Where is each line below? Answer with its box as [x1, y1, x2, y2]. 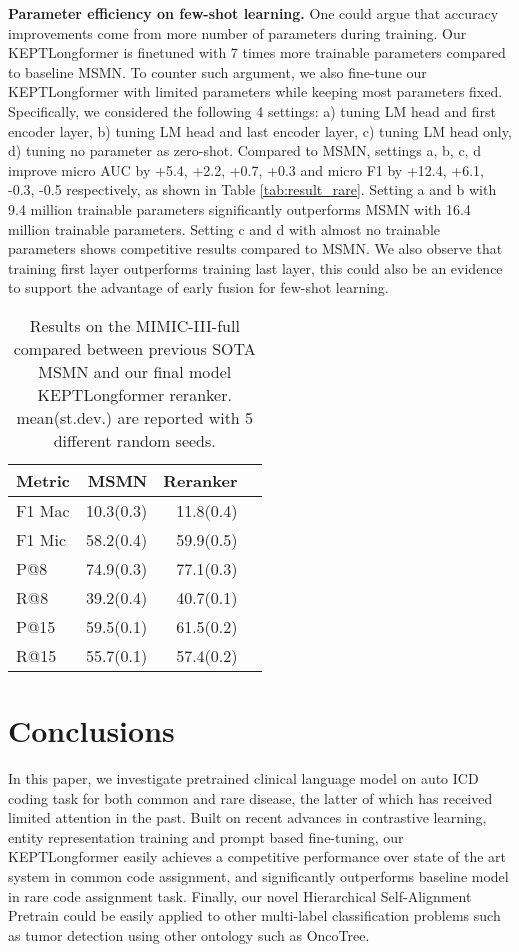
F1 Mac [16, 498, 70, 522]
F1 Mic [16, 527, 67, 551]
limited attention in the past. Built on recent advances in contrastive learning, [8, 807, 487, 828]
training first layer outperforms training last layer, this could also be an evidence [8, 257, 503, 278]
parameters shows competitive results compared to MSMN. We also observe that [8, 238, 503, 259]
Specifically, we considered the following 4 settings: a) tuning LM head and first [8, 100, 496, 121]
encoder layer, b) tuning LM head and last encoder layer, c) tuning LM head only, [8, 120, 512, 141]
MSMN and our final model [38, 359, 232, 383]
